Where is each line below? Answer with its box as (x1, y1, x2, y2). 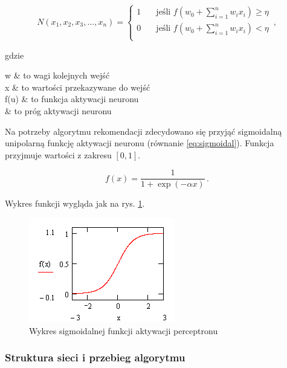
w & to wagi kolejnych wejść (5, 69, 110, 82)
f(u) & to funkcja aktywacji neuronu (5, 92, 139, 105)
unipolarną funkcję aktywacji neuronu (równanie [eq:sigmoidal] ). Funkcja (5, 137, 274, 149)
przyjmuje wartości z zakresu (5, 148, 112, 161)
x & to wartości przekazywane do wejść (5, 80, 150, 93)
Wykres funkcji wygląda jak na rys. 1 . (5, 197, 145, 210)
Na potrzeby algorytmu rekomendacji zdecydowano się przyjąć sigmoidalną (5, 124, 282, 137)
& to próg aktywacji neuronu (5, 104, 112, 117)
